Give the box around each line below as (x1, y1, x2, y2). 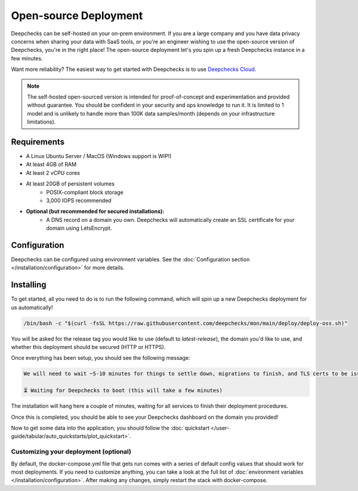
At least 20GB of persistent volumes (26, 180, 115, 187)
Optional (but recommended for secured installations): (26, 208, 165, 215)
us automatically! (11, 304, 53, 311)
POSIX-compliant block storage (46, 189, 124, 196)
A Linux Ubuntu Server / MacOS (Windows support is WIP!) (26, 152, 172, 159)
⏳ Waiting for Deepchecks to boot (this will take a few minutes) (23, 387, 223, 394)
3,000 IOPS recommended (46, 197, 112, 204)
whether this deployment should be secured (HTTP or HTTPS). (11, 344, 166, 351)
